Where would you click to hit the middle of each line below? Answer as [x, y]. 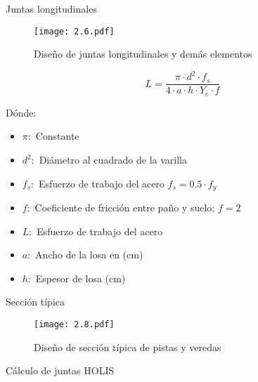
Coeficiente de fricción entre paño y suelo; [125, 208]
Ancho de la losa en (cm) [89, 255]
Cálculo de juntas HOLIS [60, 370]
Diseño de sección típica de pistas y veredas [128, 347]
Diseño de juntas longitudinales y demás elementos [143, 54]
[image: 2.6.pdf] [74, 31]
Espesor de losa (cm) [80, 278]
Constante [57, 136]
